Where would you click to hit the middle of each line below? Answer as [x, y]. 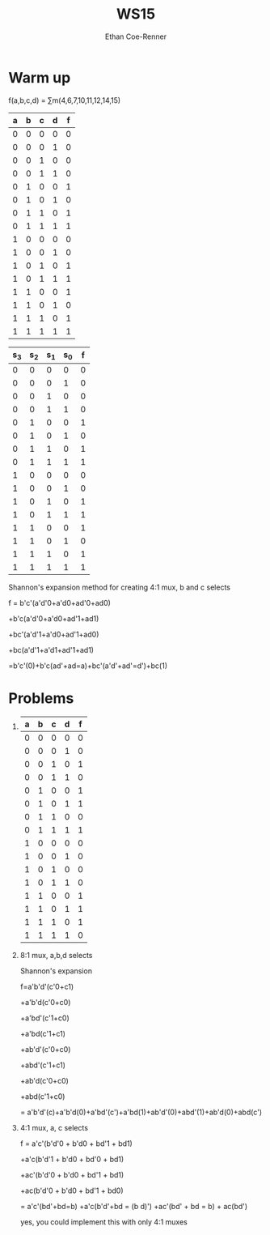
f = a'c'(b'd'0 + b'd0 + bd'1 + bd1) [76, 1143]
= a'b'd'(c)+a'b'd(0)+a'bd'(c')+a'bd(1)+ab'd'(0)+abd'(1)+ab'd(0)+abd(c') [141, 1112]
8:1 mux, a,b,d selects [56, 955]
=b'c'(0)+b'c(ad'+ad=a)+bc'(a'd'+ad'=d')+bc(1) [88, 666]
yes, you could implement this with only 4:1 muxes [103, 1222]
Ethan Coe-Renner [136, 36]
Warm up [40, 77]
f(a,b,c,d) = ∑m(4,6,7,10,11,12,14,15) [65, 100]
